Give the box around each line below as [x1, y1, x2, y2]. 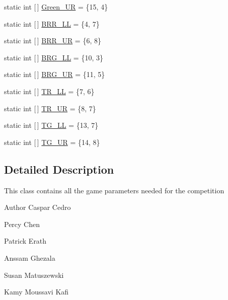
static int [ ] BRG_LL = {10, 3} [4, 52, 103, 62]
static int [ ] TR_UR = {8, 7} [4, 103, 96, 113]
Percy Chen [4, 218, 40, 229]
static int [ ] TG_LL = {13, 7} [4, 120, 99, 130]
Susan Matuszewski [4, 269, 64, 280]
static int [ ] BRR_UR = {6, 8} [4, 35, 101, 46]
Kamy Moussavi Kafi [4, 286, 69, 297]
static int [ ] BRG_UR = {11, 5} [4, 69, 105, 80]
